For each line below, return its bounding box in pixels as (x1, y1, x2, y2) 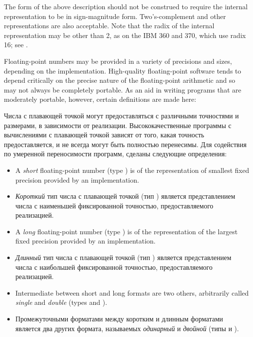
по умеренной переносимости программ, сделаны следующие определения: (4, 149, 227, 159)
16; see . (4, 39, 28, 50)
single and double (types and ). (15, 297, 108, 307)
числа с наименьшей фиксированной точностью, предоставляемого (15, 200, 214, 210)
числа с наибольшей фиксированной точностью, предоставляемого (15, 262, 213, 272)
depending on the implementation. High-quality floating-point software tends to (4, 65, 241, 75)
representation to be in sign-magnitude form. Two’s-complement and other (4, 11, 226, 21)
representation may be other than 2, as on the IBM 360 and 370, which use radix (4, 30, 246, 40)
